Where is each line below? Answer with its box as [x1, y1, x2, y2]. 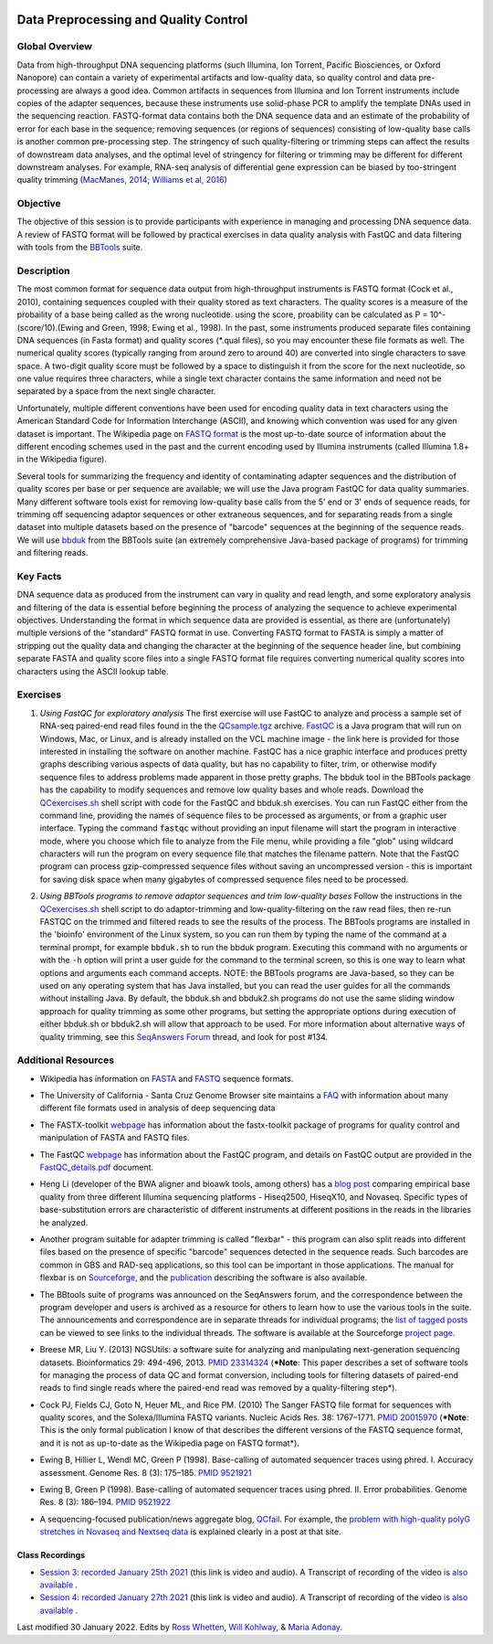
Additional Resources [16, 1054, 114, 1066]
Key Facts [16, 569, 62, 582]
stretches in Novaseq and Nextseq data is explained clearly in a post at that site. [39, 1526, 341, 1537]
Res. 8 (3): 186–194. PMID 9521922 [39, 1497, 172, 1508]
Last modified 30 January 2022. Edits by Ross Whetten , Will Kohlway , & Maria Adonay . [16, 1622, 342, 1633]
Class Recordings [16, 1550, 86, 1561]
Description [16, 264, 70, 277]
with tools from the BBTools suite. [16, 242, 143, 253]
